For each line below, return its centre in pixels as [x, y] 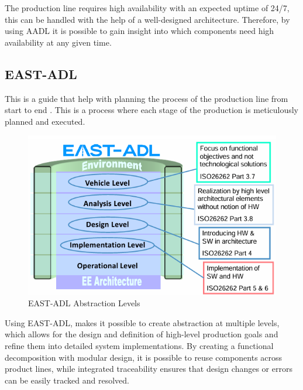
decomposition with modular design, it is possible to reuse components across [144, 357]
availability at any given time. [58, 42]
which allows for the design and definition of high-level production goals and [142, 334]
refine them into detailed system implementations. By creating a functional [139, 345]
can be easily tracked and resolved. [67, 380]
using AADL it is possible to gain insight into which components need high [140, 31]
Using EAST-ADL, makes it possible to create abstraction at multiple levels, [142, 322]
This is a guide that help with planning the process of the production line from [147, 98]
